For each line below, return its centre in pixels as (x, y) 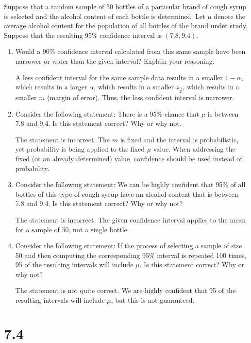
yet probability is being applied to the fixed (80, 149)
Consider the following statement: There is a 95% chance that (107, 113)
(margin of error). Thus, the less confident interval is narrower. (141, 97)
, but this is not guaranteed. (153, 300)
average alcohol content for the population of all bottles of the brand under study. (126, 26)
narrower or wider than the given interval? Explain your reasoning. (115, 60)
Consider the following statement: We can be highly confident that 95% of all (130, 184)
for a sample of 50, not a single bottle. (72, 229)
